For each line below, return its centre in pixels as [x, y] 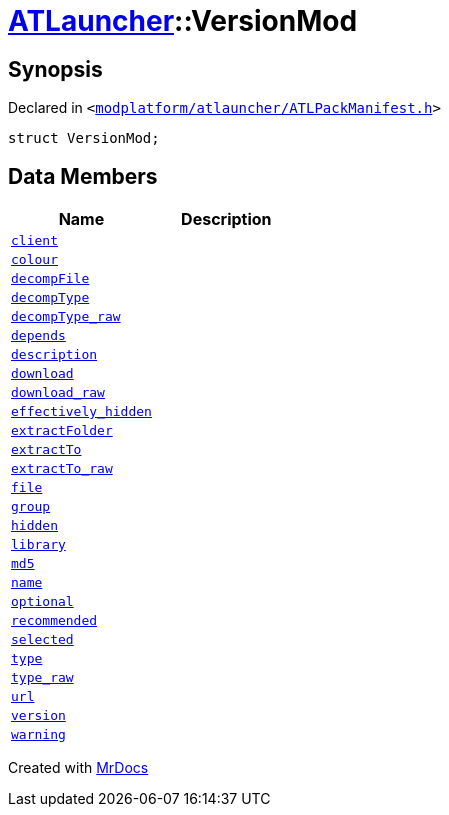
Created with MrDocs [78, 768]
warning [38, 735]
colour [34, 260]
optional [42, 602]
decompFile [50, 279]
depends [38, 336]
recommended [54, 621]
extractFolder [62, 431]
